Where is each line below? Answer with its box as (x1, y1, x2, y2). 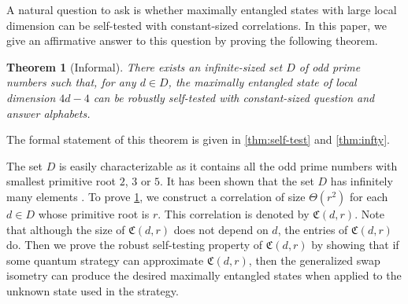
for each (349, 188, 388, 204)
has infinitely (330, 173, 393, 189)
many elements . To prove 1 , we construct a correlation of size (6, 188, 306, 204)
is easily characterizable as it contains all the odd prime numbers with (58, 157, 398, 174)
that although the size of (6, 221, 125, 237)
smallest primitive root (6, 173, 117, 189)
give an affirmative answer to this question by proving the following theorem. (6, 32, 378, 49)
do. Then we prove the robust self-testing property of (6, 236, 263, 253)
